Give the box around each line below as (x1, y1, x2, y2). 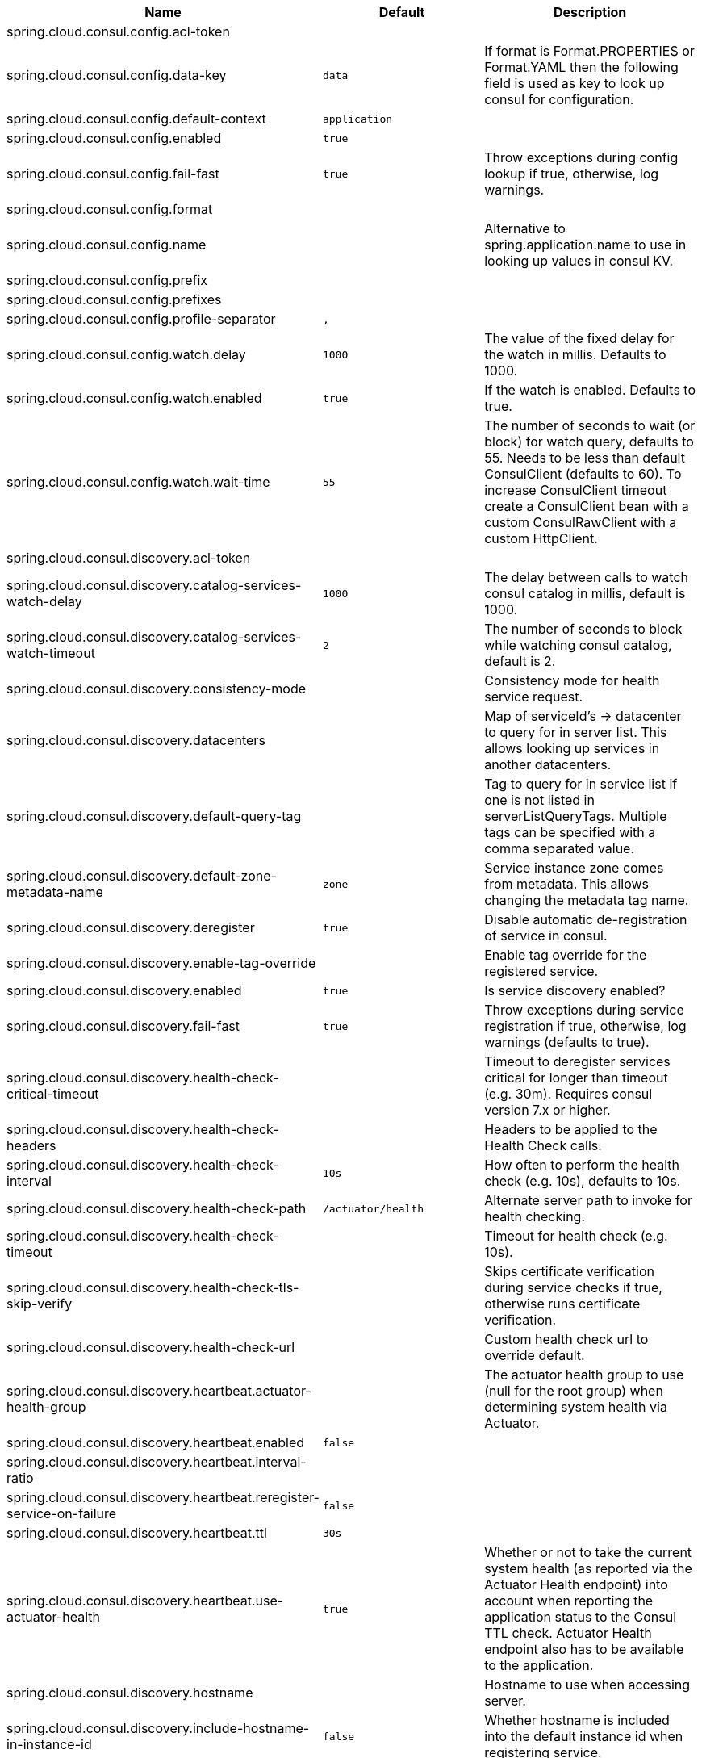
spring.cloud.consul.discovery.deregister (6, 919, 255, 936)
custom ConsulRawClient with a (484, 514, 677, 530)
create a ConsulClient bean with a (484, 498, 689, 514)
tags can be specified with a (484, 824, 656, 840)
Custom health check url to (484, 1331, 649, 1347)
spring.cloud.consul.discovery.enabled (6, 982, 242, 998)
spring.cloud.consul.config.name (6, 236, 207, 253)
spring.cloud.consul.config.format (6, 201, 213, 217)
